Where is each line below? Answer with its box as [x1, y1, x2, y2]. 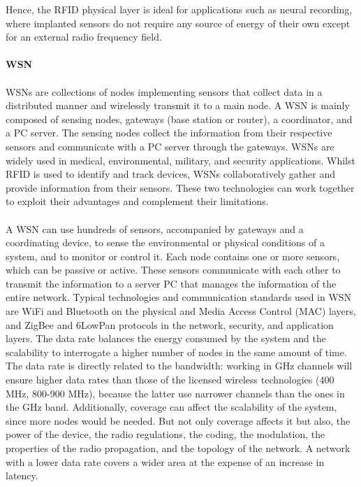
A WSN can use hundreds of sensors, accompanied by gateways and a [6, 221, 304, 236]
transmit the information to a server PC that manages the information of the [6, 276, 337, 290]
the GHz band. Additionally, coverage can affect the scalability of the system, [6, 400, 337, 414]
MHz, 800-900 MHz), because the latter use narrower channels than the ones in [6, 386, 345, 400]
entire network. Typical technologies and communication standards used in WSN [6, 290, 352, 304]
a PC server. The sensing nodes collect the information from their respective [6, 125, 332, 140]
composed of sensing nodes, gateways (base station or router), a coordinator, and [6, 111, 353, 126]
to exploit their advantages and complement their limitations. [6, 194, 269, 209]
